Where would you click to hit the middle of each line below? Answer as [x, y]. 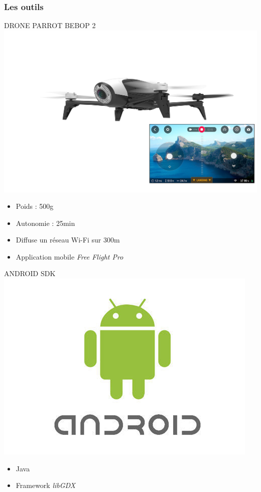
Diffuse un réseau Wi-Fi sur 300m [68, 240]
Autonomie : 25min [45, 223]
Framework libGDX [46, 485]
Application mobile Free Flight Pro [70, 256]
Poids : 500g [35, 206]
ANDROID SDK [30, 273]
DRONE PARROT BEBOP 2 [50, 25]
